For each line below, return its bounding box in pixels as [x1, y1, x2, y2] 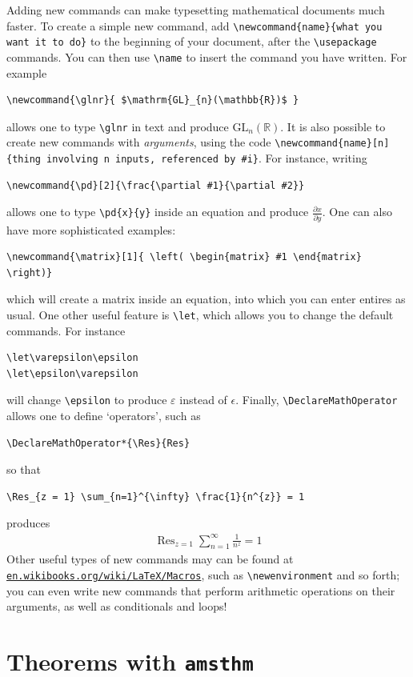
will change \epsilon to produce [6, 391, 167, 408]
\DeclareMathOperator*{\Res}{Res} [6, 437, 190, 449]
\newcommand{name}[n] [275, 138, 390, 150]
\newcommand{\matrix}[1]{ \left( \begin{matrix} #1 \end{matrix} [6, 251, 362, 263]
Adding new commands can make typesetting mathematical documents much [6, 2, 385, 18]
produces [6, 515, 50, 531]
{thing [6, 154, 41, 166]
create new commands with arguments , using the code [6, 134, 271, 150]
